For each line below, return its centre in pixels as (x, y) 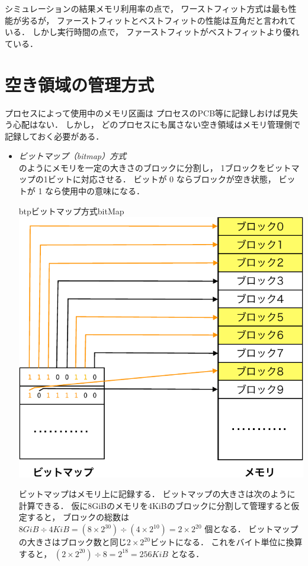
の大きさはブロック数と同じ (73, 542)
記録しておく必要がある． (54, 136)
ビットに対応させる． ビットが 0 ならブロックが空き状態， (162, 179)
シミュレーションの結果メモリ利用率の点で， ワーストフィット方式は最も (147, 8)
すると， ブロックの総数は (78, 517)
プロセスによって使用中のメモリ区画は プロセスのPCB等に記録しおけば (143, 113)
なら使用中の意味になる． (95, 191)
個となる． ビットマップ (251, 529)
